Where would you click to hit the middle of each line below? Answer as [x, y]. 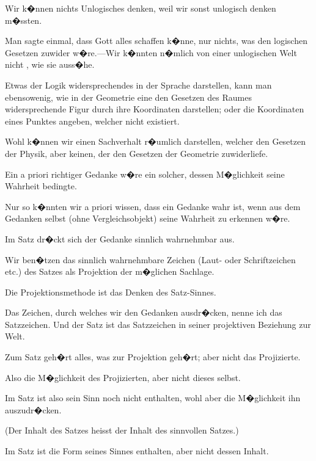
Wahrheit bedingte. [41, 186]
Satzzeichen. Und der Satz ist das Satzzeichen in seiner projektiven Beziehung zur [158, 324]
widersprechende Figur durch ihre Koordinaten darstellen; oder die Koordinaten [155, 109]
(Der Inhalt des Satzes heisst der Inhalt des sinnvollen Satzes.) [122, 430]
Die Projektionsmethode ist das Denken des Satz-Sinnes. [111, 292]
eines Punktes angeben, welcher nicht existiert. [92, 121]
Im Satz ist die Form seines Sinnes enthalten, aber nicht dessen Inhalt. [137, 451]
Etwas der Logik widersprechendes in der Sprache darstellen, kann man [138, 85]
